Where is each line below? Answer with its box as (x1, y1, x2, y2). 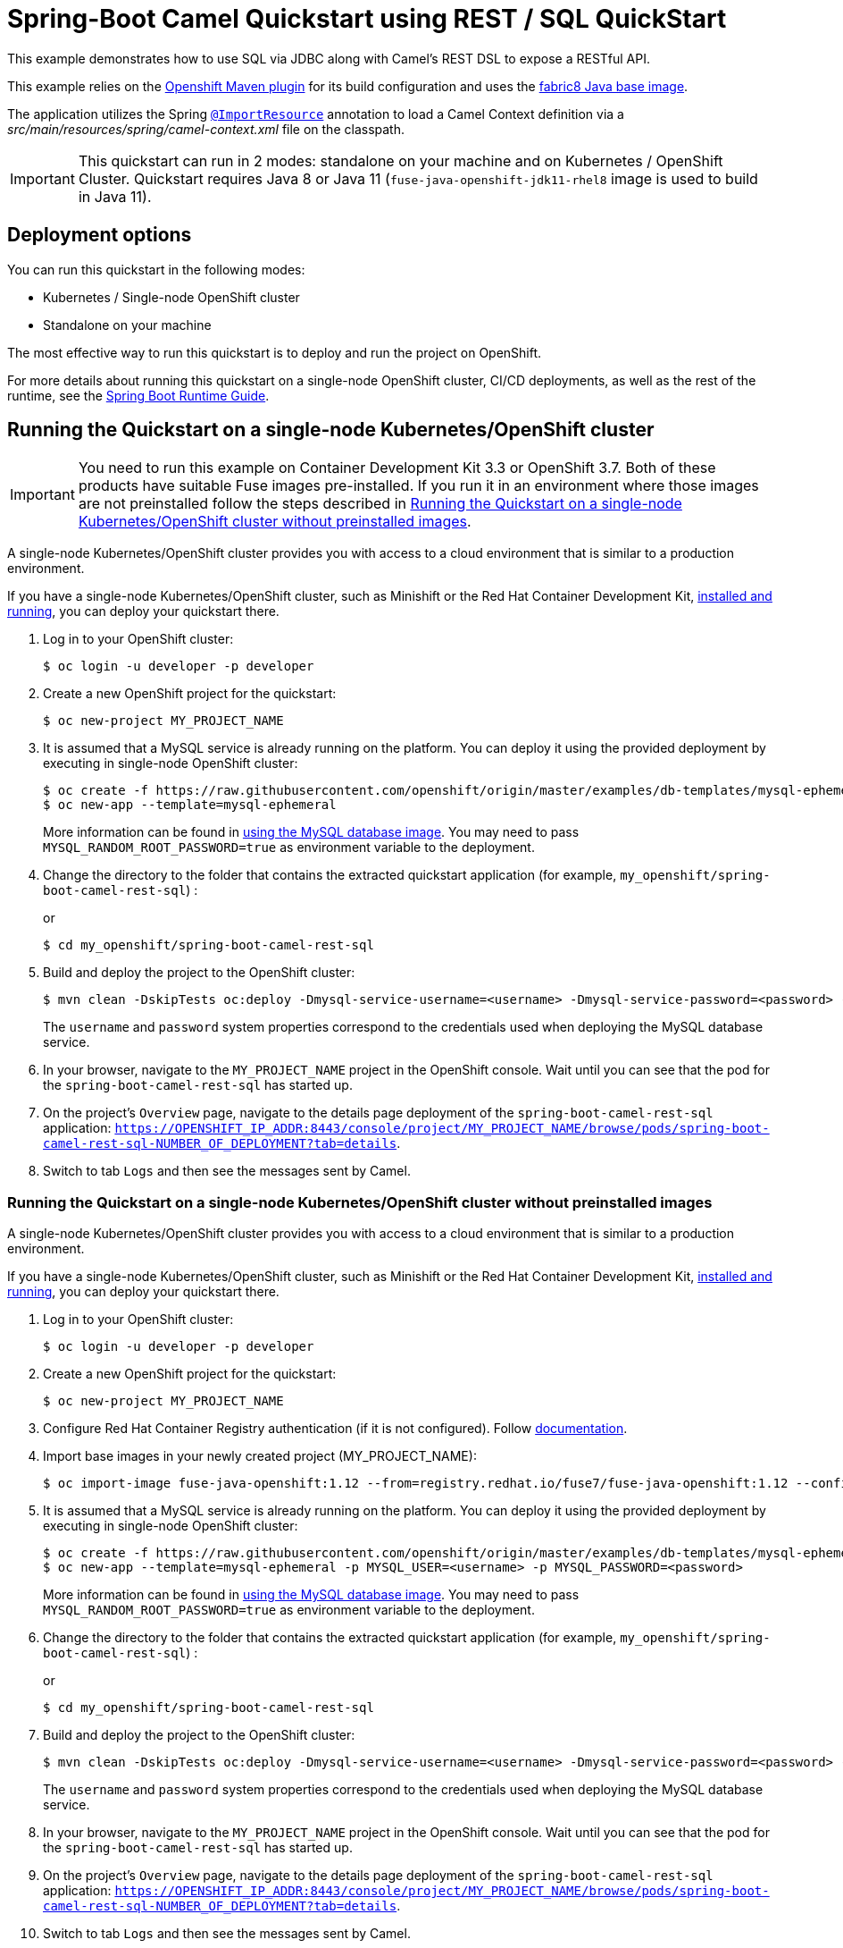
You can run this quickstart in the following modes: (7, 261, 305, 277)
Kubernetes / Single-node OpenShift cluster (43, 289, 300, 305)
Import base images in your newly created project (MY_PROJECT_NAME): (43, 1448, 477, 1464)
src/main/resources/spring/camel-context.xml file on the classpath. (7, 121, 405, 137)
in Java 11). (78, 187, 152, 206)
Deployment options (7, 223, 192, 247)
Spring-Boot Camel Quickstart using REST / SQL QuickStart (7, 4, 727, 34)
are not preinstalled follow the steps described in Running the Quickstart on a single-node (78, 494, 682, 513)
